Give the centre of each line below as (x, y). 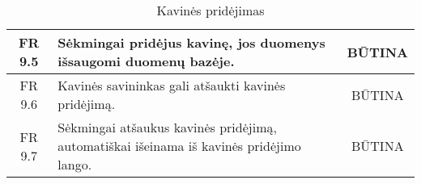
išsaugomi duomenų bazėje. (146, 61)
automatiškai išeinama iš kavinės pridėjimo (179, 146)
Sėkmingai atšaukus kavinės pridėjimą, (167, 127)
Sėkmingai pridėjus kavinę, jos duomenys (191, 42)
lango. (75, 164)
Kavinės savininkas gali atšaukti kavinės (172, 85)
